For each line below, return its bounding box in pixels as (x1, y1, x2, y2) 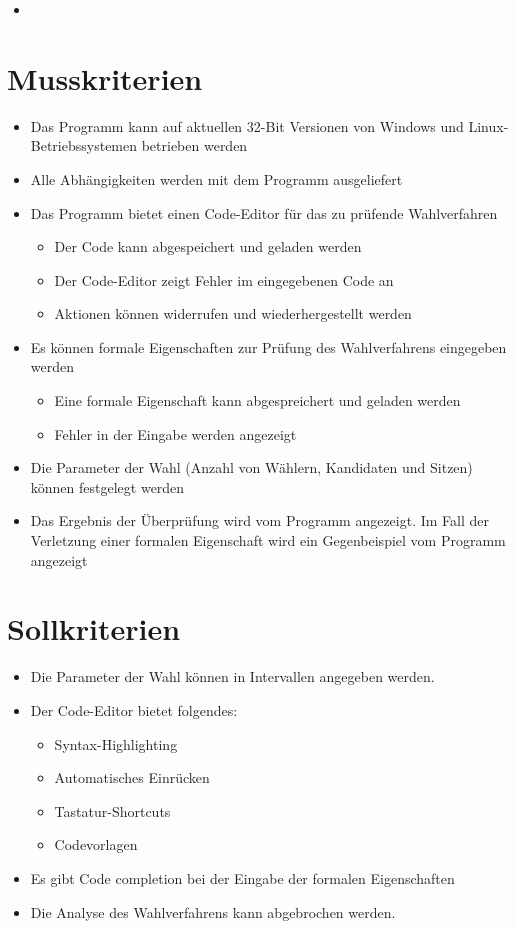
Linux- (468, 115, 509, 136)
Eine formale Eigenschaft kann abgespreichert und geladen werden (54, 390, 461, 411)
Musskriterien (7, 57, 203, 98)
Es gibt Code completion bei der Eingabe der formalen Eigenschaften (30, 867, 455, 888)
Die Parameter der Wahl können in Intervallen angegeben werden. (30, 666, 435, 687)
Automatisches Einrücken (54, 767, 210, 788)
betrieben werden (141, 135, 248, 156)
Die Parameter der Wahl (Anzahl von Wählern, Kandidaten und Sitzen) (30, 457, 473, 478)
